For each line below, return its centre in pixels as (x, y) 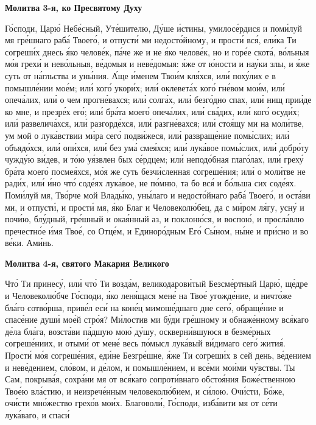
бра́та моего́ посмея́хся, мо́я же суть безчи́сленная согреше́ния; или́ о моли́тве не (155, 171)
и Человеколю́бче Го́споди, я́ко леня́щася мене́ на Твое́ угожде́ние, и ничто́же (148, 296)
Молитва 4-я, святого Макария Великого (87, 263)
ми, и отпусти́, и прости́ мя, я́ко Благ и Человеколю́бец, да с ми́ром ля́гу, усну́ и (155, 207)
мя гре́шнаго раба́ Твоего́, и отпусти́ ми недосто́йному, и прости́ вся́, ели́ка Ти (151, 40)
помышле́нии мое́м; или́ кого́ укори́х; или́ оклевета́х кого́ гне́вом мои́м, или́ (145, 87)
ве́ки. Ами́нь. (29, 243)
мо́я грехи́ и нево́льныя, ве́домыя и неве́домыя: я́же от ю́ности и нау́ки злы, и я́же (157, 64)
